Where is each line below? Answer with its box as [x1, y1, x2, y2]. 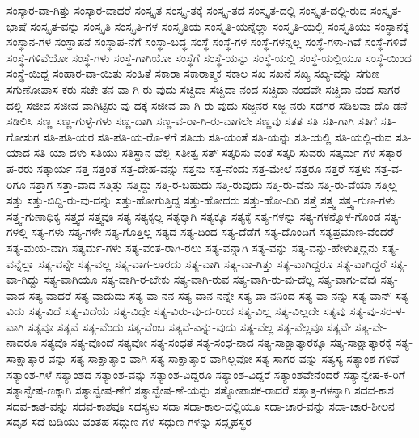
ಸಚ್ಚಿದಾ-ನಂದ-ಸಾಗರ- [325, 80, 404, 97]
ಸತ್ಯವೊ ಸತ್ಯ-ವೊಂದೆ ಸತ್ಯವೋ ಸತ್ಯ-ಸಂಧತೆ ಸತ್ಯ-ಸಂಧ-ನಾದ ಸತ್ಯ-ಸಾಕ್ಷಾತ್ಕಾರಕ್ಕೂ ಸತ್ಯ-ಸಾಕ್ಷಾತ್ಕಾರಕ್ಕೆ [40, 334, 392, 351]
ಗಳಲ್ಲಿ [6, 223, 28, 240]
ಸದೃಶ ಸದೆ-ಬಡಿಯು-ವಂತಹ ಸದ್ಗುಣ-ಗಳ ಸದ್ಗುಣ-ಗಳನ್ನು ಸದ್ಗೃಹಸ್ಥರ [6, 413, 252, 430]
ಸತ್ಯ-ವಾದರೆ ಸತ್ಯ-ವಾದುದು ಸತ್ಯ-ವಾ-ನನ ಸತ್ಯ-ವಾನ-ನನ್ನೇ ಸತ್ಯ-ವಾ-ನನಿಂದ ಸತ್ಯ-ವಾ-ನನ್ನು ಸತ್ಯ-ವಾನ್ [28, 286, 391, 303]
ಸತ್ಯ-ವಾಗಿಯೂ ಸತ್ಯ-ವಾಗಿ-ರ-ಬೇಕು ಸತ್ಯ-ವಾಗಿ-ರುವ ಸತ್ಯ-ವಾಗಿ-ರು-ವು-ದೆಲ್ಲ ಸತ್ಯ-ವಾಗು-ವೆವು [43, 271, 377, 288]
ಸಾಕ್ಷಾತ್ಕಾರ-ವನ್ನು [6, 350, 67, 367]
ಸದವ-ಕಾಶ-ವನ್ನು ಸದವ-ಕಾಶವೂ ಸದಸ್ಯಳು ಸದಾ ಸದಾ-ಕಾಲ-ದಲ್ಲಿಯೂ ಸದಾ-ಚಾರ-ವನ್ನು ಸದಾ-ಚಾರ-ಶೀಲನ [6, 397, 395, 414]
